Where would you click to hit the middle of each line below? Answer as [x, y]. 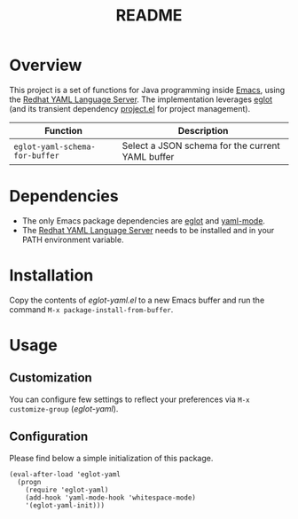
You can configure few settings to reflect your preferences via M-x [129, 399]
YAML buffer [148, 156]
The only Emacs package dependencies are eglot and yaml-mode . [144, 220]
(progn [29, 482]
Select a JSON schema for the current [201, 145]
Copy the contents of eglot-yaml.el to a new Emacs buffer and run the [137, 300]
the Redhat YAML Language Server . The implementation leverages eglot [141, 99]
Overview [46, 65]
